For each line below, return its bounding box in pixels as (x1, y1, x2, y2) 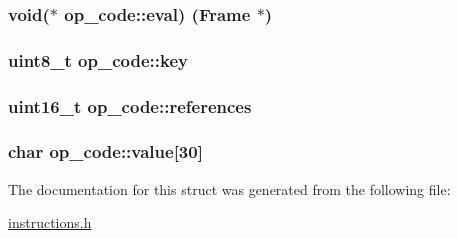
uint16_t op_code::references (8, 93, 252, 118)
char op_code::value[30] (8, 139, 203, 164)
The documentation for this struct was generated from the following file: (8, 178, 451, 199)
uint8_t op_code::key (8, 47, 188, 72)
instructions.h (8, 212, 92, 233)
